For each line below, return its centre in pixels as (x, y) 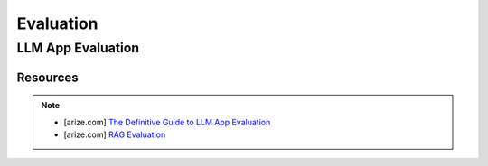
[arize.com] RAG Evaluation (115, 134)
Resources (47, 77)
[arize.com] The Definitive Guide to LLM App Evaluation (167, 122)
